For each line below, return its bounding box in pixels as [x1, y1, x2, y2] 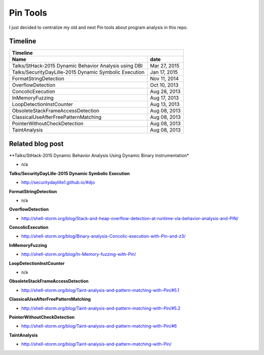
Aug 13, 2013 [150, 101, 180, 108]
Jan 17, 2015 [150, 69, 178, 76]
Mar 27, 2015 [150, 63, 179, 69]
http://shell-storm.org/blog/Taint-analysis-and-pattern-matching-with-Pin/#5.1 [21, 287, 179, 293]
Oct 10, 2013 [150, 82, 178, 89]
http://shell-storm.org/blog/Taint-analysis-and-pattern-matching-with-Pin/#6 [21, 323, 177, 329]
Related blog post [9, 139, 64, 148]
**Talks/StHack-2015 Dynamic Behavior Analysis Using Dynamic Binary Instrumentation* [9, 152, 189, 158]
